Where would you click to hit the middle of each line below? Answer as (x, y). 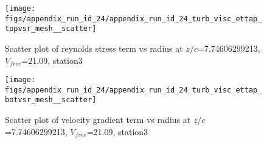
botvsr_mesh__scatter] (51, 100)
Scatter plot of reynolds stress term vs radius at (94, 48)
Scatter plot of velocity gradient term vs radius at (98, 120)
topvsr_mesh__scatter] (51, 29)
